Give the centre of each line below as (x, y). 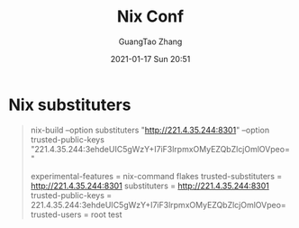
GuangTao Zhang (150, 41)
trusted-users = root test (76, 214)
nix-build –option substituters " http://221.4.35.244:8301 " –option (150, 130)
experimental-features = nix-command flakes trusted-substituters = (156, 176)
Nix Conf (150, 17)
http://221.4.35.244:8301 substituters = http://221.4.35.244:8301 (149, 186)
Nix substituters (70, 105)
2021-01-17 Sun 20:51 (150, 59)
